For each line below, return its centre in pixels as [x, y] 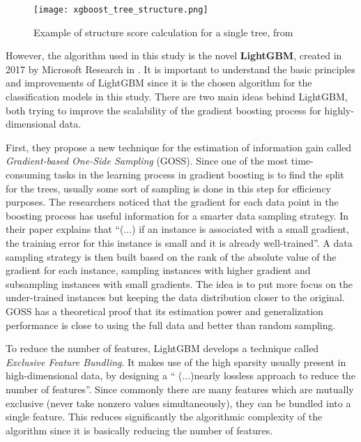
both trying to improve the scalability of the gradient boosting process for [163, 110]
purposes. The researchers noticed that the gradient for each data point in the [172, 202]
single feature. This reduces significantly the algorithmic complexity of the [164, 417]
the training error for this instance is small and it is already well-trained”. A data [179, 242]
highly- [339, 110]
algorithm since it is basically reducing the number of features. [139, 430]
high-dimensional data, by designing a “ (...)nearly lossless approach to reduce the [180, 375]
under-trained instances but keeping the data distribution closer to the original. [175, 297]
